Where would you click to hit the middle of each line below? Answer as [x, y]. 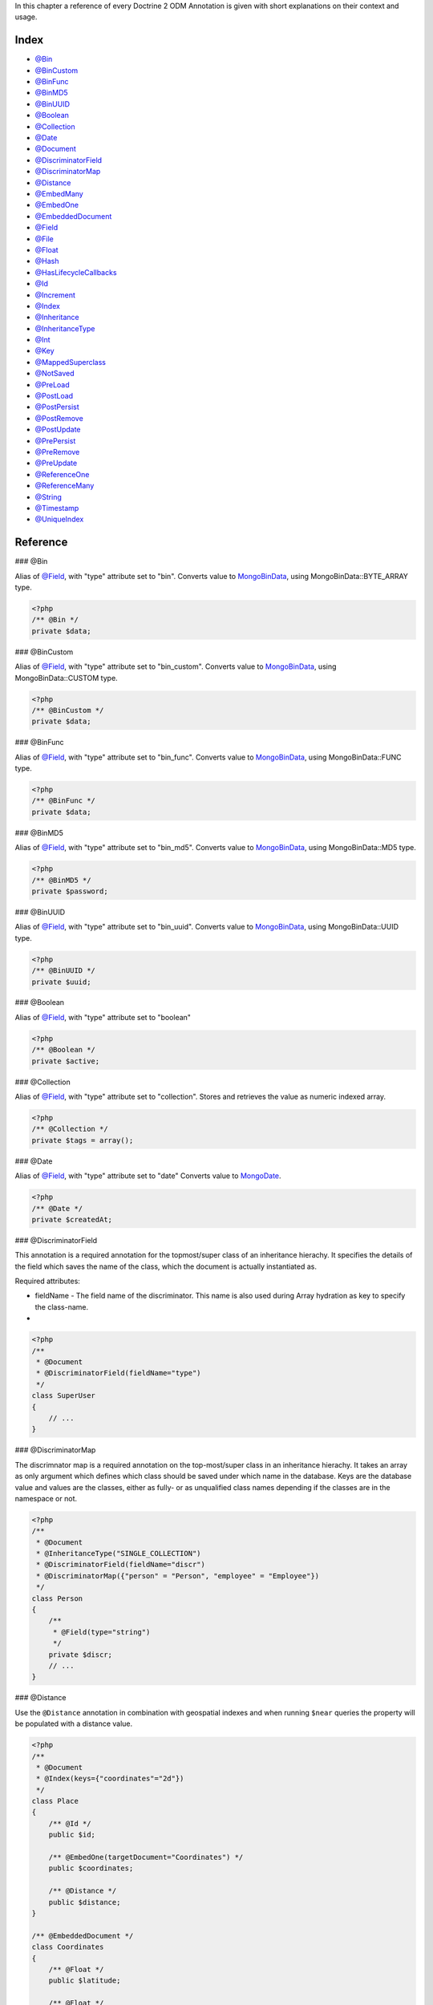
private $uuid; [61, 982]
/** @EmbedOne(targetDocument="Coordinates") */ [146, 1857]
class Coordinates [68, 1947]
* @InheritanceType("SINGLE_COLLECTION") [119, 1553]
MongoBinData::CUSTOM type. [66, 678]
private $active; [66, 1061]
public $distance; [85, 1902]
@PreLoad [52, 384]
